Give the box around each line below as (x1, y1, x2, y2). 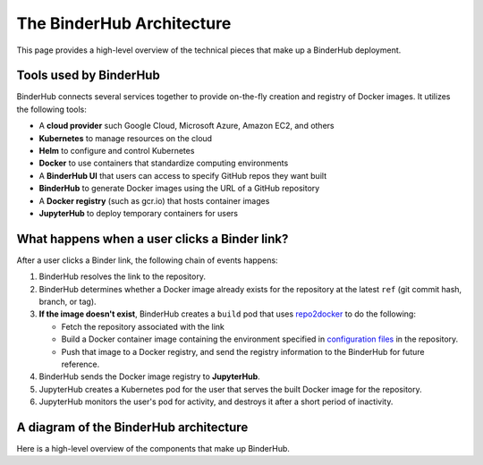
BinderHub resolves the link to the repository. (38, 271, 206, 282)
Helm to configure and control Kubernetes (38, 146, 195, 156)
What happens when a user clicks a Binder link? (16, 231, 289, 246)
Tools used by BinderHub (16, 68, 160, 83)
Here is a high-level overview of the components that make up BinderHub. (16, 444, 291, 454)
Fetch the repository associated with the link (61, 321, 225, 332)
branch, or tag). (38, 296, 97, 308)
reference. (61, 359, 100, 369)
